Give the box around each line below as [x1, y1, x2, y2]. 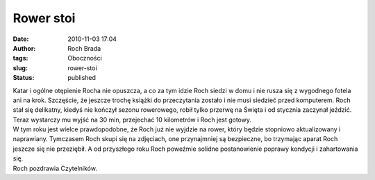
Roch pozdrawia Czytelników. [12, 164, 97, 172]
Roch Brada [67, 44, 101, 52]
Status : [12, 74, 35, 82]
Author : [12, 44, 36, 52]
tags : [12, 54, 28, 63]
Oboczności [67, 54, 102, 63]
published [67, 74, 97, 82]
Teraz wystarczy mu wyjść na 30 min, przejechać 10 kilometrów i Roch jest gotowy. [12, 115, 251, 124]
